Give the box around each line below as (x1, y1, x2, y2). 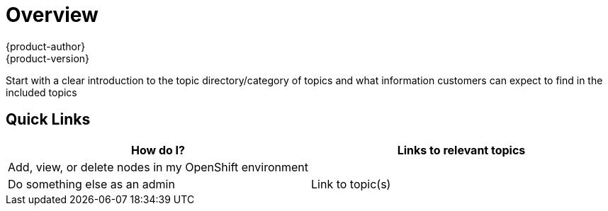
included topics (6, 86, 77, 98)
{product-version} (6, 52, 90, 64)
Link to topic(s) (311, 176, 391, 191)
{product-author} (6, 40, 86, 52)
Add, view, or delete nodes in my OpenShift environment (8, 159, 309, 174)
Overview (6, 3, 98, 27)
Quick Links (6, 110, 91, 129)
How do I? (130, 142, 186, 157)
